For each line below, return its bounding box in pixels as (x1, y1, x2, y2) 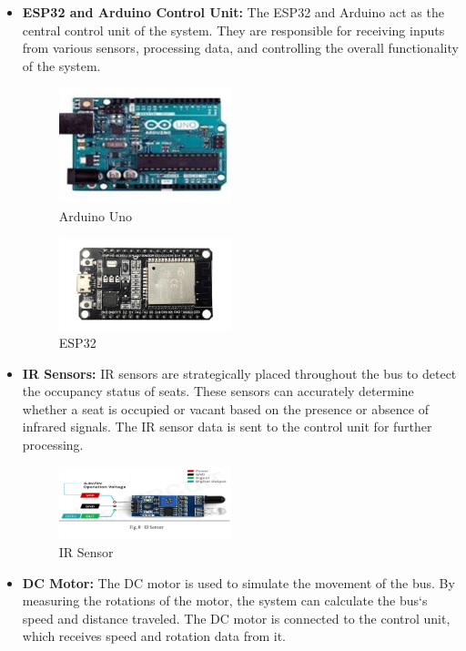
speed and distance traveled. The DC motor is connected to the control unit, (22, 608, 451, 627)
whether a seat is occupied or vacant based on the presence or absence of (22, 399, 429, 418)
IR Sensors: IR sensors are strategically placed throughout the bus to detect (22, 363, 457, 382)
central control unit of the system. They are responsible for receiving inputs (22, 20, 445, 39)
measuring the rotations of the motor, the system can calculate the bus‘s (22, 591, 428, 610)
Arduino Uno (58, 207, 132, 226)
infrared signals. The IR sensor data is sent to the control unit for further (22, 417, 432, 436)
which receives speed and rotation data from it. (22, 626, 287, 646)
